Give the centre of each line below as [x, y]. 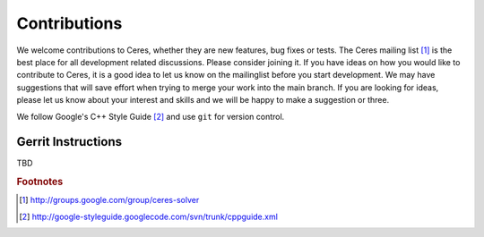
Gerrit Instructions [69, 142]
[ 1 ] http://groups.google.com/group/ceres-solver [109, 200]
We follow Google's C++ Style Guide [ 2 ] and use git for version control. [151, 116]
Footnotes [40, 182]
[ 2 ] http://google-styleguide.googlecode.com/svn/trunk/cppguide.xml [148, 216]
